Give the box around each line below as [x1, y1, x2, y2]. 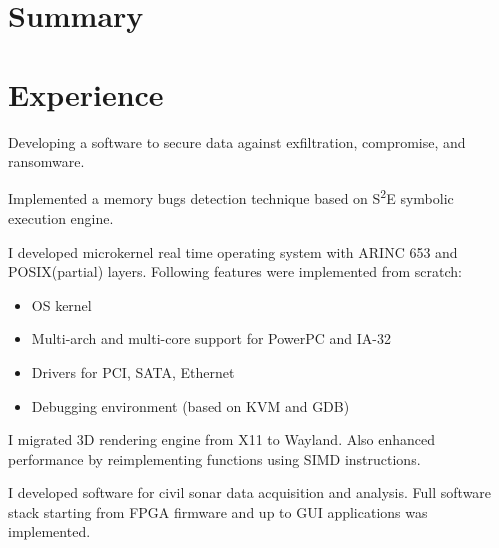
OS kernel [31, 294, 92, 315]
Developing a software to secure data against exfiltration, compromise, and [8, 131, 466, 152]
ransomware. [8, 151, 85, 172]
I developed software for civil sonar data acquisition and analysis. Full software [8, 482, 492, 503]
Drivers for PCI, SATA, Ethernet [31, 361, 235, 382]
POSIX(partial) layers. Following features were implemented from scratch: [8, 261, 462, 282]
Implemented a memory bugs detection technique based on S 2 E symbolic [8, 185, 454, 209]
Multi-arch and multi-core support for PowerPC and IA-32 [31, 328, 392, 349]
